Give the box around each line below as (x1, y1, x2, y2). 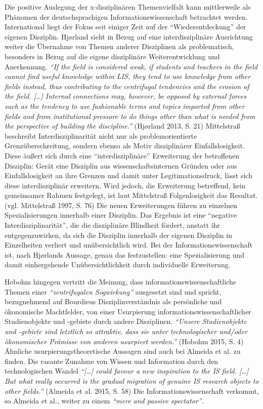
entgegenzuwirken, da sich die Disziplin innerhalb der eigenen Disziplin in (5, 229, 232, 240)
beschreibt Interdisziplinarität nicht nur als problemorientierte (5, 130, 197, 141)
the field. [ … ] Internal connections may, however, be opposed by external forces (5, 91, 247, 101)
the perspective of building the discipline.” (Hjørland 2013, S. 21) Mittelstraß (5, 120, 240, 131)
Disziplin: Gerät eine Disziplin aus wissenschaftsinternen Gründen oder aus (5, 160, 237, 171)
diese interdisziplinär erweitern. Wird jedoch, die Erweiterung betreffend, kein (5, 180, 246, 190)
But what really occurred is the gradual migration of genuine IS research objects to (5, 375, 259, 386)
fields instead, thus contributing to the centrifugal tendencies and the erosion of (5, 80, 249, 91)
